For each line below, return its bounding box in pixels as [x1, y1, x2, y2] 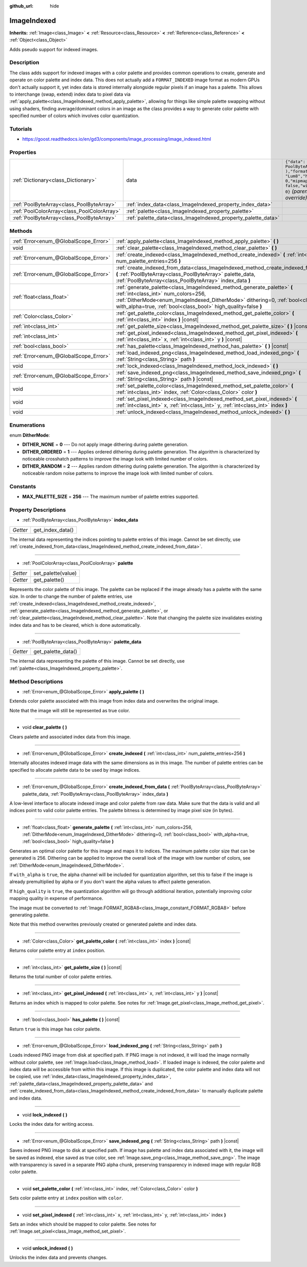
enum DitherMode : [9, 432, 50, 438]
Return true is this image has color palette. [9, 1026, 101, 1032]
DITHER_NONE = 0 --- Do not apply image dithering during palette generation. [22, 442, 189, 448]
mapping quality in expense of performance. [9, 895, 103, 902]
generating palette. [9, 912, 50, 918]
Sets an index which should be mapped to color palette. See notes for [9, 1221, 157, 1227]
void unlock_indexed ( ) [22, 1245, 73, 1251]
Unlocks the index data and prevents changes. [9, 1254, 107, 1261]
